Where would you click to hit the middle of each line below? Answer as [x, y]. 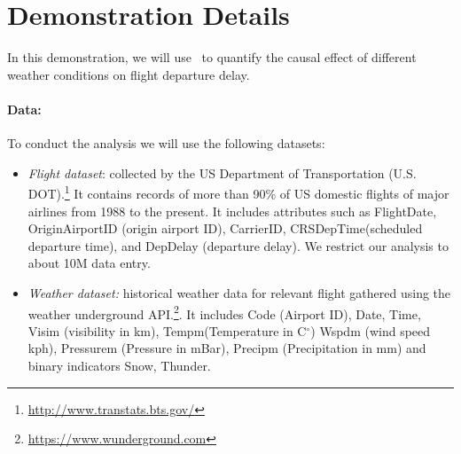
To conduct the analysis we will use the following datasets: [166, 143]
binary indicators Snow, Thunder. [119, 365]
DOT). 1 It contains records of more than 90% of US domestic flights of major [238, 192]
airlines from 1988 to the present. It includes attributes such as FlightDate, [232, 211]
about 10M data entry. [89, 263]
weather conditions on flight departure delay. [129, 74]
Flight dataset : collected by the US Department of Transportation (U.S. [222, 172]
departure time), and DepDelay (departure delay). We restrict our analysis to [238, 245]
